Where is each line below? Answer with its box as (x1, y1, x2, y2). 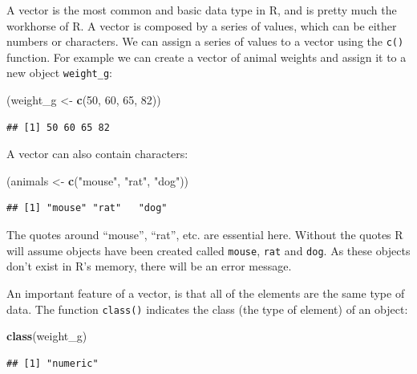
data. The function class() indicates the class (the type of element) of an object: (6, 300, 408, 317)
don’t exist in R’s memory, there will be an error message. (6, 258, 292, 274)
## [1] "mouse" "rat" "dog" (6, 202, 168, 214)
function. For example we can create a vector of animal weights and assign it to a (6, 48, 407, 65)
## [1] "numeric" (6, 357, 99, 369)
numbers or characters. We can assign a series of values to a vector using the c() (6, 33, 404, 50)
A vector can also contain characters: (6, 145, 188, 162)
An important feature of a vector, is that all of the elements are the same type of (6, 284, 405, 301)
